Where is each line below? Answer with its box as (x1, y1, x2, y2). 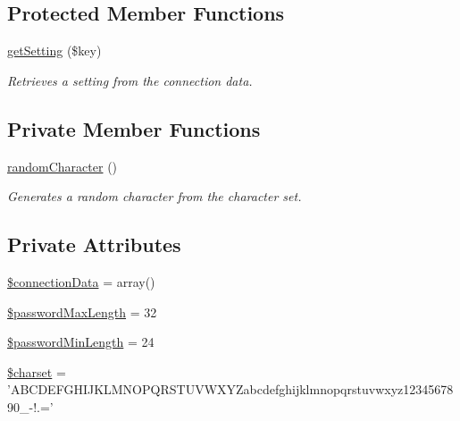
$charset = (7, 362, 66, 381)
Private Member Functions (7, 114, 261, 142)
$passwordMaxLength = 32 (7, 302, 157, 321)
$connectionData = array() (7, 272, 155, 290)
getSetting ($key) (7, 41, 102, 60)
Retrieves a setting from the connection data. (7, 71, 253, 89)
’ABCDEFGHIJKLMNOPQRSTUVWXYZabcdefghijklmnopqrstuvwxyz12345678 (7, 380, 454, 399)
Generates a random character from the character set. (7, 187, 302, 206)
